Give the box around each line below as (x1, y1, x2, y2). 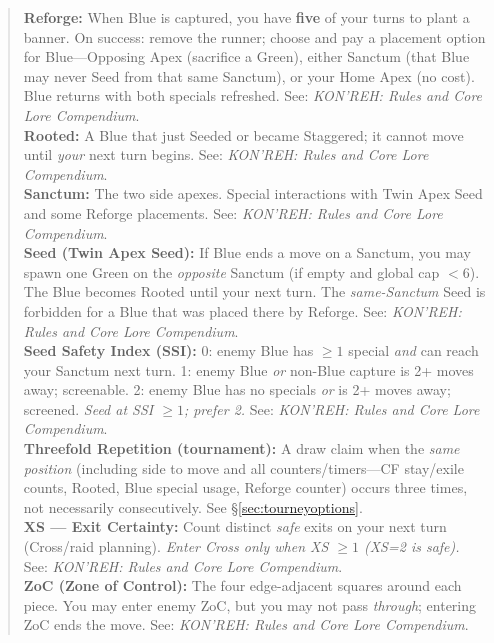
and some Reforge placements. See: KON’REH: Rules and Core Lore (23, 202, 443, 223)
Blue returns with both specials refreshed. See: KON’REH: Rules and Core (23, 85, 483, 106)
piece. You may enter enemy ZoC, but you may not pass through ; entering (23, 594, 477, 615)
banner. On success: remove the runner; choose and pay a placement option (23, 26, 486, 47)
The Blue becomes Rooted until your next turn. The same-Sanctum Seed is (23, 281, 486, 302)
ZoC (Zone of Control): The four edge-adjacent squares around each (23, 575, 462, 596)
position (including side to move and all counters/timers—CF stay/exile (23, 457, 464, 478)
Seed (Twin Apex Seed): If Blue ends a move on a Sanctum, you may (23, 242, 471, 263)
